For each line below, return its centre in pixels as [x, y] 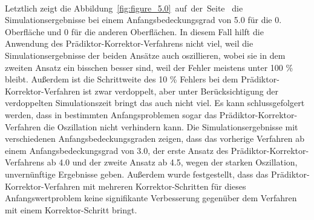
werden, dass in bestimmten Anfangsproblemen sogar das [111, 114]
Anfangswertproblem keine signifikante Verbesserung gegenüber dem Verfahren [151, 198]
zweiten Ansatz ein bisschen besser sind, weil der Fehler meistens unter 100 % [149, 67]
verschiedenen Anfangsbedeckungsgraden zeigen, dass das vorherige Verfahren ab [155, 138]
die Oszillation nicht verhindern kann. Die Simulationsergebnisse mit [171, 126]
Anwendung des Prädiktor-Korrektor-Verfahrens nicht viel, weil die [129, 43]
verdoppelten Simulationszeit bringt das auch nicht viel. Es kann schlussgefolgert [155, 103]
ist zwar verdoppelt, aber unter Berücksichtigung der [180, 91]
